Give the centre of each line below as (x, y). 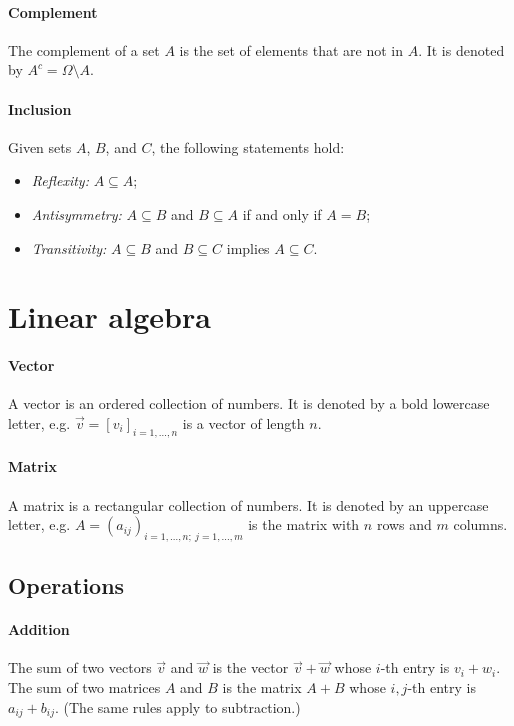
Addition (39, 629)
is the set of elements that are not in (291, 49)
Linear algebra (109, 316)
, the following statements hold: (248, 146)
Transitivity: (69, 247)
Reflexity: (60, 180)
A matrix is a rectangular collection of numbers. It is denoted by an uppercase (248, 504)
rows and (404, 524)
